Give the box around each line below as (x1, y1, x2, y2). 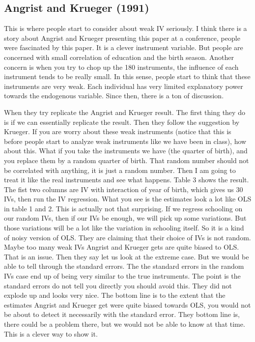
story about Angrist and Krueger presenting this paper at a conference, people (4, 32, 240, 43)
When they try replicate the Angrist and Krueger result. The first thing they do (4, 107, 245, 117)
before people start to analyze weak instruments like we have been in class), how (4, 136, 247, 146)
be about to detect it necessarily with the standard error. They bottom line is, (4, 309, 240, 319)
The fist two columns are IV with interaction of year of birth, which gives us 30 (4, 184, 243, 194)
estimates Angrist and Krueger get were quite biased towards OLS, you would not (4, 299, 251, 310)
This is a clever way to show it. (4, 328, 98, 339)
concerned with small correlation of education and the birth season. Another (4, 52, 234, 62)
